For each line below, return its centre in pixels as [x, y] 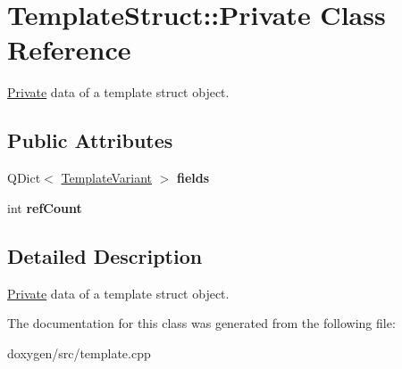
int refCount [45, 207]
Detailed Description [105, 255]
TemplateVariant [107, 178]
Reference [69, 49]
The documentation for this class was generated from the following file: [201, 323]
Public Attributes [90, 140]
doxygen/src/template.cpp [79, 353]
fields [193, 178]
